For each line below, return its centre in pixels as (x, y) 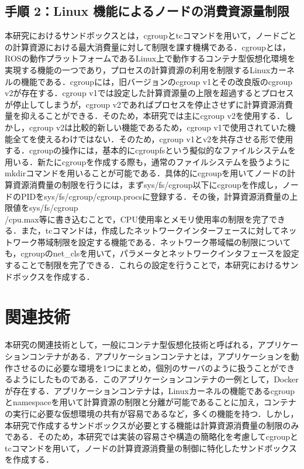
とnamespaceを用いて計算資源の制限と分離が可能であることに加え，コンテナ (151, 402)
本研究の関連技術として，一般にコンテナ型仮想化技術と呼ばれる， (131, 345)
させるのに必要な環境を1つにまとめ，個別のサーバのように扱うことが (146, 367)
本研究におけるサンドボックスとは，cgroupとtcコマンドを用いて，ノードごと (151, 35)
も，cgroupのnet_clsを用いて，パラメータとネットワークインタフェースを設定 (152, 253)
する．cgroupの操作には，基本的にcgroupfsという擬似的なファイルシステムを (150, 150)
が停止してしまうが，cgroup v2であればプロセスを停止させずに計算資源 (141, 104)
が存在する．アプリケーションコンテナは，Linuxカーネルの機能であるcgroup (150, 390)
